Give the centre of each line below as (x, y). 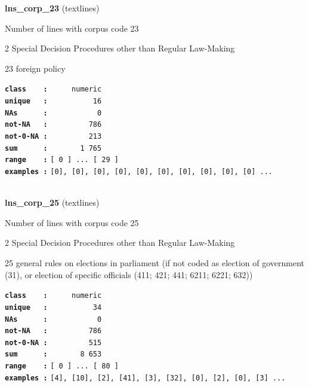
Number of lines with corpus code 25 (72, 222)
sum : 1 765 (53, 148)
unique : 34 (53, 307)
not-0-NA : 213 (53, 136)
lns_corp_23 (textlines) (52, 8)
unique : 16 (53, 101)
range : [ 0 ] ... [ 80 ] (62, 366)
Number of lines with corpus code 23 (72, 28)
